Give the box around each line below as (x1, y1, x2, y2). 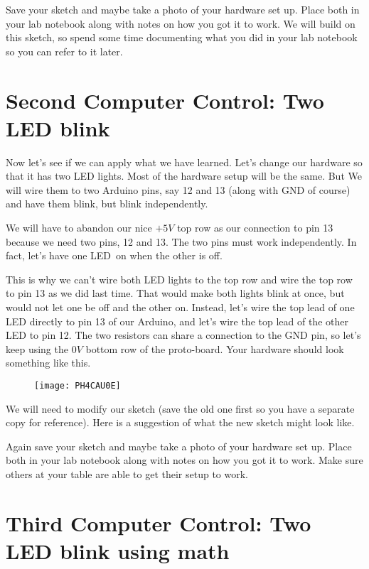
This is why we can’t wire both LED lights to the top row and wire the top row (6, 271, 353, 286)
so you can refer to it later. (6, 43, 123, 58)
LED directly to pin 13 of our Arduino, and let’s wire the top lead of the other (6, 313, 348, 328)
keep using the (6, 341, 68, 356)
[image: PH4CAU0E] (34, 381, 121, 391)
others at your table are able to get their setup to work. (6, 467, 248, 482)
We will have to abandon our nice (6, 220, 152, 235)
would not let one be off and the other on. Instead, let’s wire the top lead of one (6, 300, 355, 315)
